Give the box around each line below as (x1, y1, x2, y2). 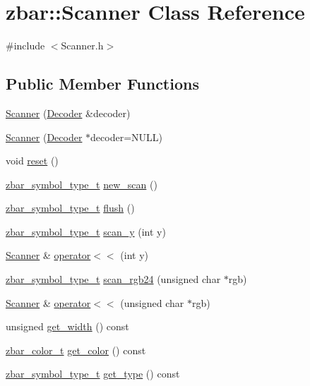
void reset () (6, 153, 59, 168)
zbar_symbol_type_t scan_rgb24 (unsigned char (6, 272, 221, 287)
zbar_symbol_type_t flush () (6, 200, 135, 215)
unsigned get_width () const (6, 319, 129, 334)
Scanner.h (61, 38, 104, 53)
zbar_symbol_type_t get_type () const (6, 366, 180, 381)
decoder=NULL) (90, 129, 163, 144)
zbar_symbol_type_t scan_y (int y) (6, 224, 166, 239)
